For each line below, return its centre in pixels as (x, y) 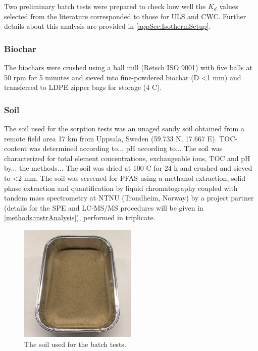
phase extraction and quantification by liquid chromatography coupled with (121, 188)
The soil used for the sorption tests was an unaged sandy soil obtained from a (124, 128)
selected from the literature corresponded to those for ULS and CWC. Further (125, 16)
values (229, 6)
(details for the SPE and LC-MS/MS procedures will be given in (104, 207)
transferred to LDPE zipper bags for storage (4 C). (83, 87)
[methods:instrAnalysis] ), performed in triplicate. (80, 217)
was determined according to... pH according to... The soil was (126, 148)
